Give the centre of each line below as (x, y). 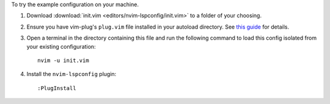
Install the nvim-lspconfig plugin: (71, 74)
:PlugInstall (57, 88)
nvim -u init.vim (63, 60)
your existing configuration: (61, 46)
